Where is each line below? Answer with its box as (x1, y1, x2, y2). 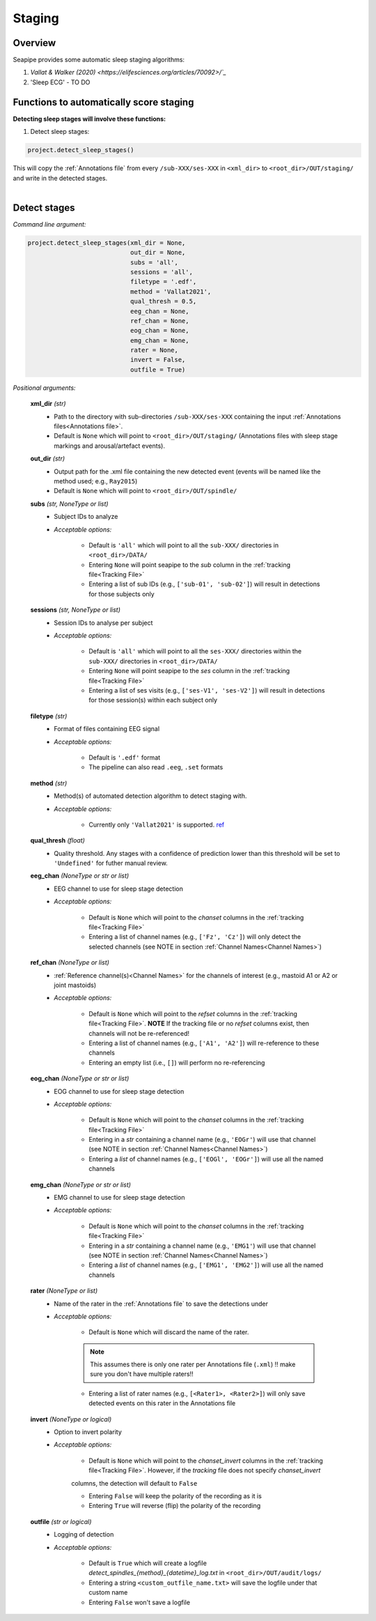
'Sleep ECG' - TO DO (30, 77, 91, 86)
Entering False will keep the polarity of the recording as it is (88, 1492, 263, 1500)
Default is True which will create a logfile (88, 1559, 207, 1567)
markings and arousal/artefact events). (54, 442, 165, 450)
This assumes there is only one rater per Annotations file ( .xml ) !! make (90, 1360, 296, 1369)
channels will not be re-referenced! (88, 1029, 189, 1037)
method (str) (30, 778, 68, 787)
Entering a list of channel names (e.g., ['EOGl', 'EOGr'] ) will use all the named (88, 1154, 324, 1163)
